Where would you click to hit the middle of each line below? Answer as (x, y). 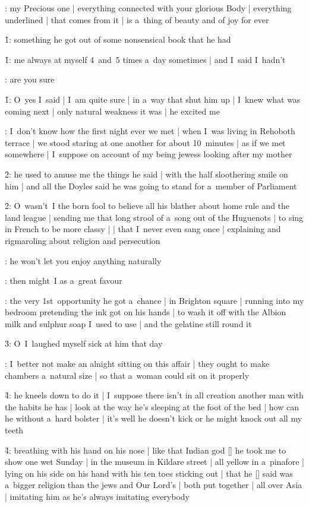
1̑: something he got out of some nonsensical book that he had (118, 39)
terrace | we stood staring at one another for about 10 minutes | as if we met (145, 142)
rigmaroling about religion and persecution (83, 240)
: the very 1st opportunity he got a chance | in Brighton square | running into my (154, 300)
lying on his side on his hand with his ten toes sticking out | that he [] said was (149, 473)
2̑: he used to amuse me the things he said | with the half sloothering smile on (146, 174)
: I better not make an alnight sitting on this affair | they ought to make (137, 364)
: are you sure (30, 79)
